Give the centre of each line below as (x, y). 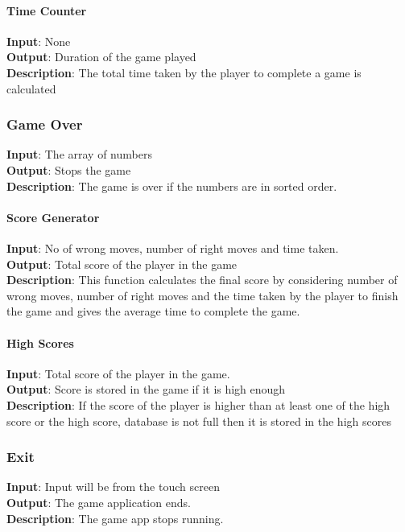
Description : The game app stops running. (115, 518)
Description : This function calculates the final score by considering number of (202, 280)
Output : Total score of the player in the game (122, 264)
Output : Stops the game (69, 169)
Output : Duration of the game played (101, 57)
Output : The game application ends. (99, 502)
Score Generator (53, 217)
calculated (31, 88)
